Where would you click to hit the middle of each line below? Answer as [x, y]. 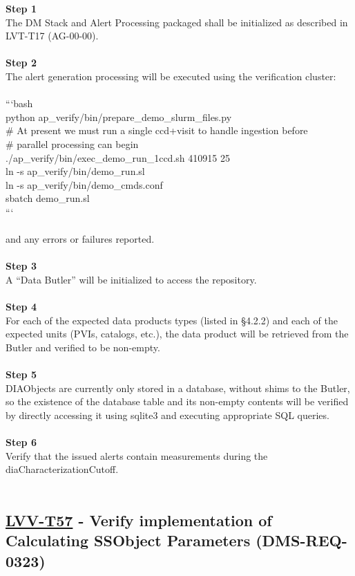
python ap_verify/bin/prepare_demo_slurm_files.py [119, 117]
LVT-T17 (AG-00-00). [52, 36]
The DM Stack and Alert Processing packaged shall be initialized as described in [177, 22]
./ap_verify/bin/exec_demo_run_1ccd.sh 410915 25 [118, 157]
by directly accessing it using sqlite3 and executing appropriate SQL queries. [167, 415]
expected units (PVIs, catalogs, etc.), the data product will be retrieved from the [177, 334]
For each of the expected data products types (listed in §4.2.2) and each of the [172, 320]
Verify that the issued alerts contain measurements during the [137, 455]
